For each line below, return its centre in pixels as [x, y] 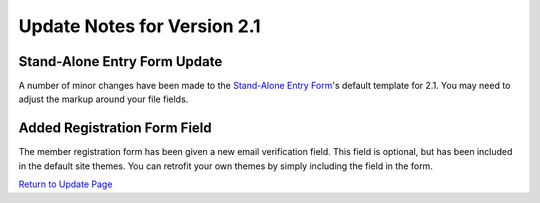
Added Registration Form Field [115, 128]
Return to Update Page [65, 184]
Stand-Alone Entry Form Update [120, 61]
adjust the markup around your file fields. [103, 99]
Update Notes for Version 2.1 [139, 26]
